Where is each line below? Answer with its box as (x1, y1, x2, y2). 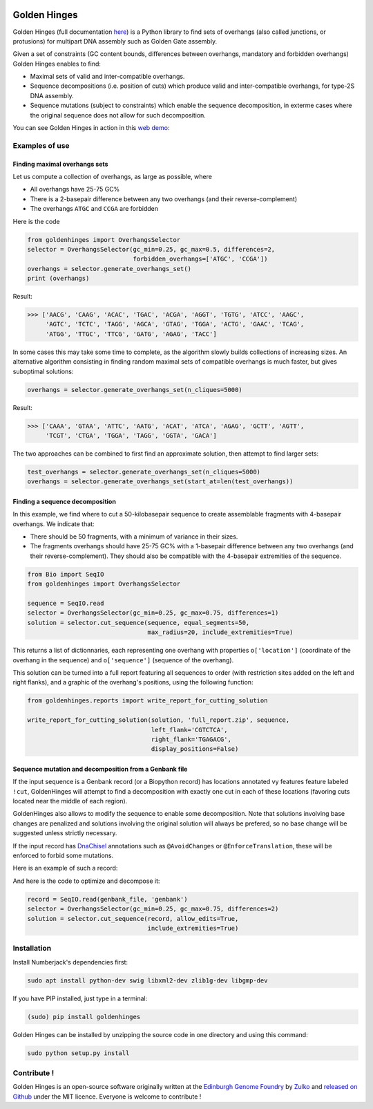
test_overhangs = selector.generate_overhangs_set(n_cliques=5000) (27, 467, 261, 476)
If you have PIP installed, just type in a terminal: (12, 994, 148, 1003)
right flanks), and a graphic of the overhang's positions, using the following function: (12, 678, 254, 687)
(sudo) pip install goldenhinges (27, 1013, 141, 1021)
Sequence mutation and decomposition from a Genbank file (12, 765, 188, 773)
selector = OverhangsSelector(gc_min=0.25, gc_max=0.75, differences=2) (27, 905, 279, 913)
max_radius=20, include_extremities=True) (147, 628, 294, 636)
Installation (12, 944, 52, 953)
